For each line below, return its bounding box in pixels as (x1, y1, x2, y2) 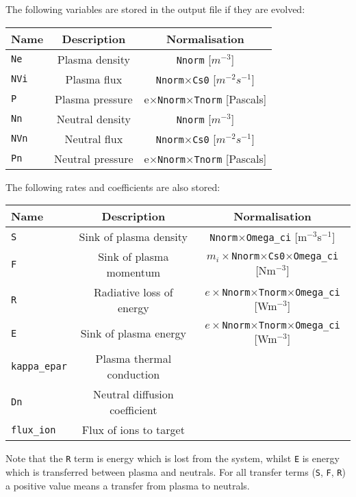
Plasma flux (65, 71, 123, 87)
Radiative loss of (94, 284, 173, 301)
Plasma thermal (95, 351, 172, 367)
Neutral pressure (54, 150, 133, 166)
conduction (107, 366, 160, 383)
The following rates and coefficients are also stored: (5, 179, 220, 194)
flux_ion (11, 424, 56, 435)
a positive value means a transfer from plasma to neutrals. (5, 478, 250, 492)
